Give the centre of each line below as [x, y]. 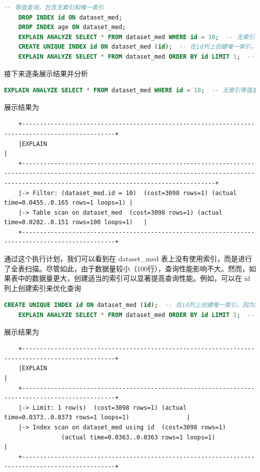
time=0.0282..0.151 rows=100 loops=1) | [76, 222]
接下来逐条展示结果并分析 [46, 73]
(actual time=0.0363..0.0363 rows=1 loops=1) [138, 437]
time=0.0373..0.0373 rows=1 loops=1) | [97, 418]
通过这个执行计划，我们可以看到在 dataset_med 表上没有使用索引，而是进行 [128, 259]
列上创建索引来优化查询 [42, 288]
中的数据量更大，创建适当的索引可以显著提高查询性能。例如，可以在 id [134, 278]
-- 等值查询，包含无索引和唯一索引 [54, 8]
